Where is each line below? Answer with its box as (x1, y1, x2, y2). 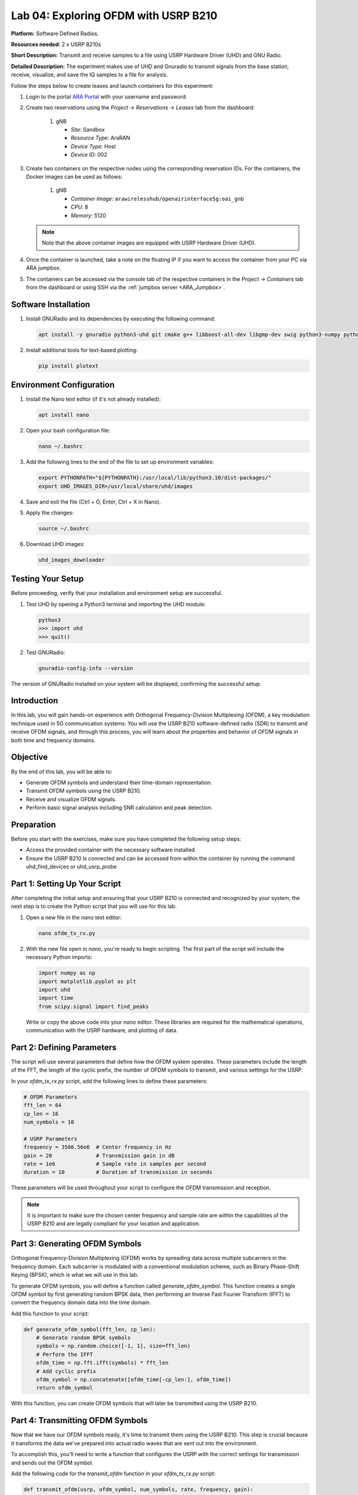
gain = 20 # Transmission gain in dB (23, 1152, 175, 1159)
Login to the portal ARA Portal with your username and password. (26, 93, 187, 100)
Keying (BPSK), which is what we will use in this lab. (11, 1271, 139, 1279)
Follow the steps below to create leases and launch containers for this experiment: (11, 82, 214, 89)
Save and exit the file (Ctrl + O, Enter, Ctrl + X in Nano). (26, 498, 161, 505)
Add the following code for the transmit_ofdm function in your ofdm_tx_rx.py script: (11, 1470, 216, 1477)
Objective (11, 752, 48, 762)
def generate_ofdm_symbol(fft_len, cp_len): (23, 1326, 156, 1333)
